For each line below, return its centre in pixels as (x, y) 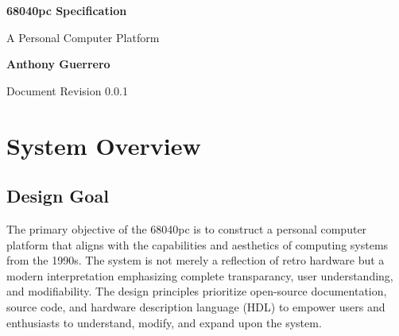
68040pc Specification (67, 10)
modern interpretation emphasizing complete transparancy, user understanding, (200, 275)
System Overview (104, 145)
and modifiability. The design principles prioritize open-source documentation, (197, 291)
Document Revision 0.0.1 (67, 90)
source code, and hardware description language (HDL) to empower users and (196, 306)
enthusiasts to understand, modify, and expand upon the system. (164, 322)
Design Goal (58, 196)
